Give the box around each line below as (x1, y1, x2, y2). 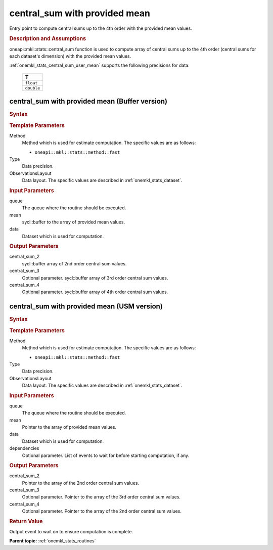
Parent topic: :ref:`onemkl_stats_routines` (9, 538, 96, 544)
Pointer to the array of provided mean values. (22, 424, 116, 430)
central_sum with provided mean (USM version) (9, 302, 163, 311)
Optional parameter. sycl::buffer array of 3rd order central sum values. (22, 274, 168, 281)
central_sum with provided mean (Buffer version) (9, 97, 168, 106)
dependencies (9, 445, 39, 451)
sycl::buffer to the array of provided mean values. (22, 219, 125, 225)
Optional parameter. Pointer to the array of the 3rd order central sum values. (22, 494, 181, 500)
